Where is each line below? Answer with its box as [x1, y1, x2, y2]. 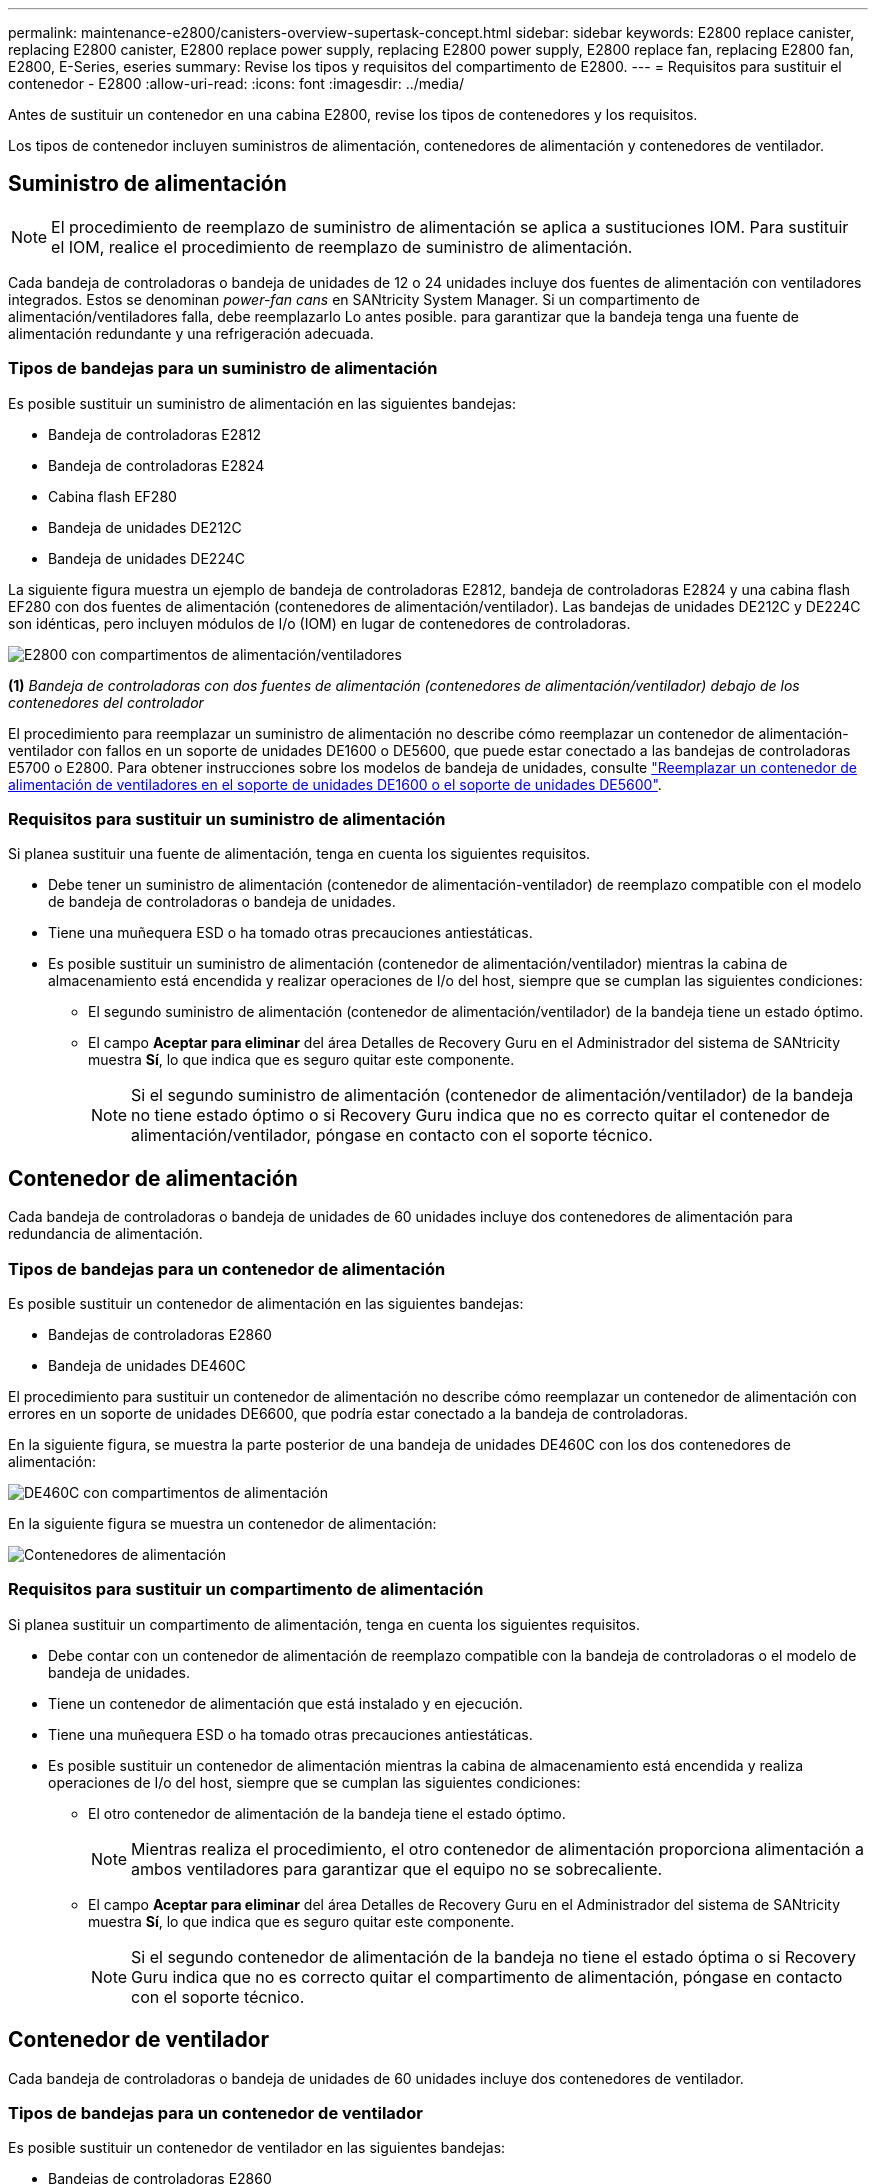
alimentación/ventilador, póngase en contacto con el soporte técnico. [131, 1125, 653, 1146]
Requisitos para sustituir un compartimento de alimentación [8, 1579, 484, 1600]
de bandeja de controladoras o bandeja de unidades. [48, 893, 396, 911]
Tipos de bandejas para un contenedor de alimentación [8, 1258, 446, 1279]
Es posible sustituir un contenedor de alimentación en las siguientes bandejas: [8, 1294, 524, 1312]
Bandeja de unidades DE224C [48, 549, 245, 567]
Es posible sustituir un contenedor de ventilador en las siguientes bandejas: [8, 2139, 506, 2157]
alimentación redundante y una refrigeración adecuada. [8, 324, 374, 342]
